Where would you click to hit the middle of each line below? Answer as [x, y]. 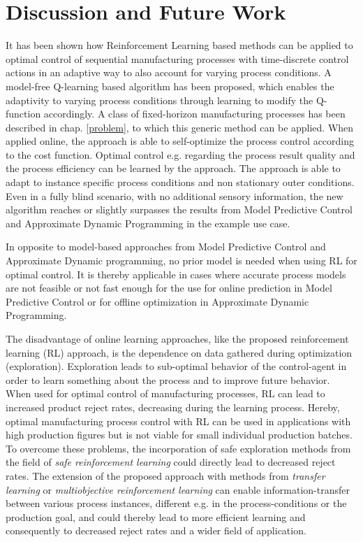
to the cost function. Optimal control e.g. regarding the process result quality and [180, 154]
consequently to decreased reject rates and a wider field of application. [156, 530]
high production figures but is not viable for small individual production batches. [179, 435]
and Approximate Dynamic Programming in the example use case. [148, 223]
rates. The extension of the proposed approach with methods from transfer [165, 475]
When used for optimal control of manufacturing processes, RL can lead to [165, 393]
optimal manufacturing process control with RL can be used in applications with [178, 421]
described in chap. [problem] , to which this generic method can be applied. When [180, 127]
